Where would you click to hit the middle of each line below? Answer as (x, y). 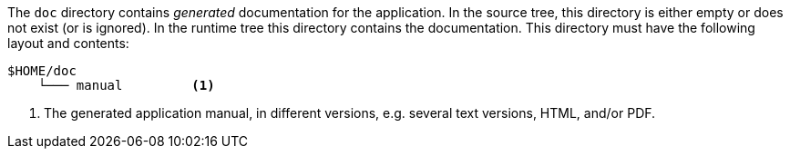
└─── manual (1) (126, 85)
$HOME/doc (42, 71)
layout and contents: (68, 43)
